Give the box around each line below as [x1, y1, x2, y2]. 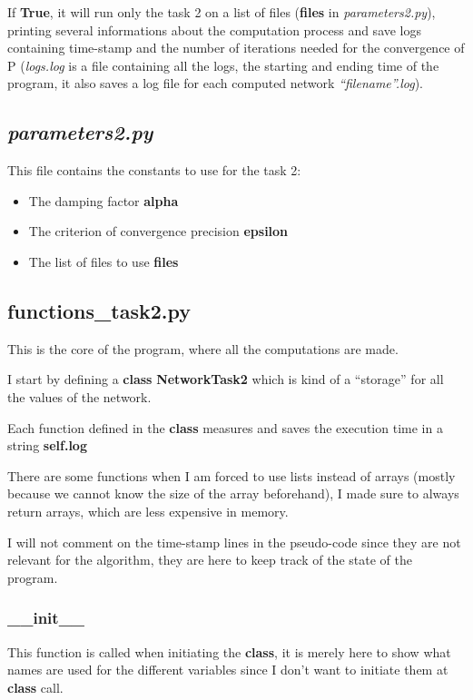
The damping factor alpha [28, 191, 179, 210]
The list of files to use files [28, 251, 179, 271]
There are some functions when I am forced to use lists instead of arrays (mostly [7, 466, 456, 485]
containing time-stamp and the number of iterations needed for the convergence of [7, 38, 465, 57]
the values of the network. [7, 387, 152, 406]
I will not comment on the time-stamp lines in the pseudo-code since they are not [7, 532, 461, 551]
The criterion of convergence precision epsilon [28, 222, 289, 241]
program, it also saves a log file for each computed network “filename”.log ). [7, 74, 423, 93]
